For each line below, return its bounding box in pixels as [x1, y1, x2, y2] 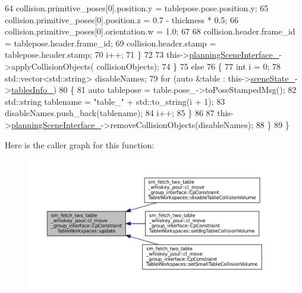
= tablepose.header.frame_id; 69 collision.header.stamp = [5, 36, 216, 49]
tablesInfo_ [11, 83, 54, 96]
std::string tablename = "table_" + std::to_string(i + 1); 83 [5, 95, 225, 107]
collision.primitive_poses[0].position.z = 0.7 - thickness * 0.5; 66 [5, 13, 238, 26]
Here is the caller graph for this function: [5, 138, 155, 151]
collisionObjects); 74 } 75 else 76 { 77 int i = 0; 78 [96, 60, 281, 72]
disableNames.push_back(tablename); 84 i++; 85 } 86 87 [5, 107, 215, 119]
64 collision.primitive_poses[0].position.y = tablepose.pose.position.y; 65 [5, 2, 269, 14]
